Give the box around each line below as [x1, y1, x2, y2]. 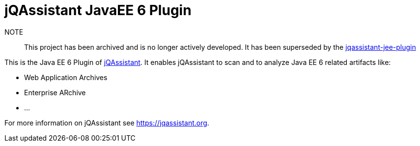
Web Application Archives [24, 73, 108, 82]
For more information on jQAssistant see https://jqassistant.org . [4, 118, 209, 127]
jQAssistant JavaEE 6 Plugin [4, 2, 192, 19]
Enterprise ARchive [24, 88, 86, 97]
